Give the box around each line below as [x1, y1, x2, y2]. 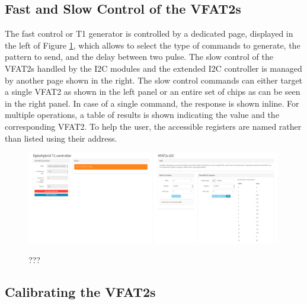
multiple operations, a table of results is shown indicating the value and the [5, 108, 279, 121]
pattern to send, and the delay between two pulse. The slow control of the [5, 50, 273, 63]
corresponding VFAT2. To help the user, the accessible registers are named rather [5, 120, 302, 132]
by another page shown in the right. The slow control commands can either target [5, 73, 303, 86]
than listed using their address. [5, 132, 117, 144]
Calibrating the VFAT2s [5, 283, 156, 301]
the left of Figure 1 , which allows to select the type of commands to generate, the [5, 39, 300, 51]
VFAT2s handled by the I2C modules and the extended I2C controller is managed [5, 62, 302, 74]
